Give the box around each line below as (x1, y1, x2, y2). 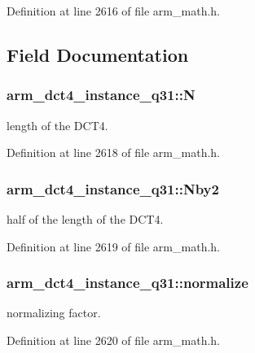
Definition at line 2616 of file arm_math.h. (7, 2, 220, 19)
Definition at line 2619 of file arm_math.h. (7, 238, 220, 255)
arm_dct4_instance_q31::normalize (7, 272, 248, 293)
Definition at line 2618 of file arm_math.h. (7, 144, 220, 161)
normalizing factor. (7, 304, 101, 321)
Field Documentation (7, 41, 189, 67)
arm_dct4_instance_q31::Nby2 (7, 178, 219, 198)
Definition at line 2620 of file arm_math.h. (7, 332, 220, 348)
